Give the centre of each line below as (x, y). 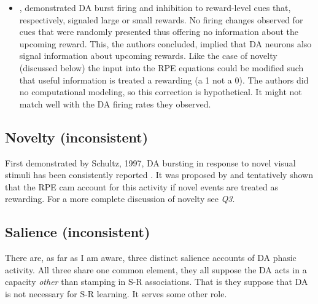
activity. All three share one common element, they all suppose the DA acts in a (156, 269)
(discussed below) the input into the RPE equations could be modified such (161, 67)
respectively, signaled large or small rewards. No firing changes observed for (161, 19)
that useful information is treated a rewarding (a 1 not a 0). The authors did (164, 80)
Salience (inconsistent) (78, 232)
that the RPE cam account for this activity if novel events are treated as (142, 186)
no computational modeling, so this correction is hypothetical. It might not (161, 92)
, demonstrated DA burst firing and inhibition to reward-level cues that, (155, 7)
